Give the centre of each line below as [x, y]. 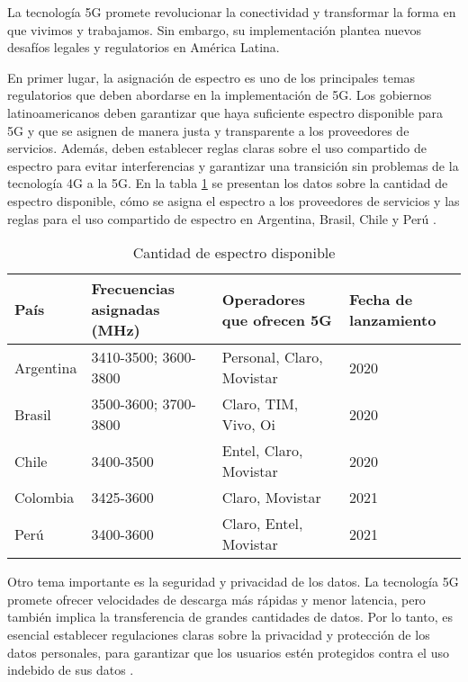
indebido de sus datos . [71, 670]
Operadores [264, 299]
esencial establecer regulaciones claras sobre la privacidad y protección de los [219, 634]
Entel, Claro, [262, 451]
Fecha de [381, 299]
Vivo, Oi [248, 425]
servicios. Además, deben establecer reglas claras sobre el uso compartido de [217, 148]
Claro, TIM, [260, 404]
